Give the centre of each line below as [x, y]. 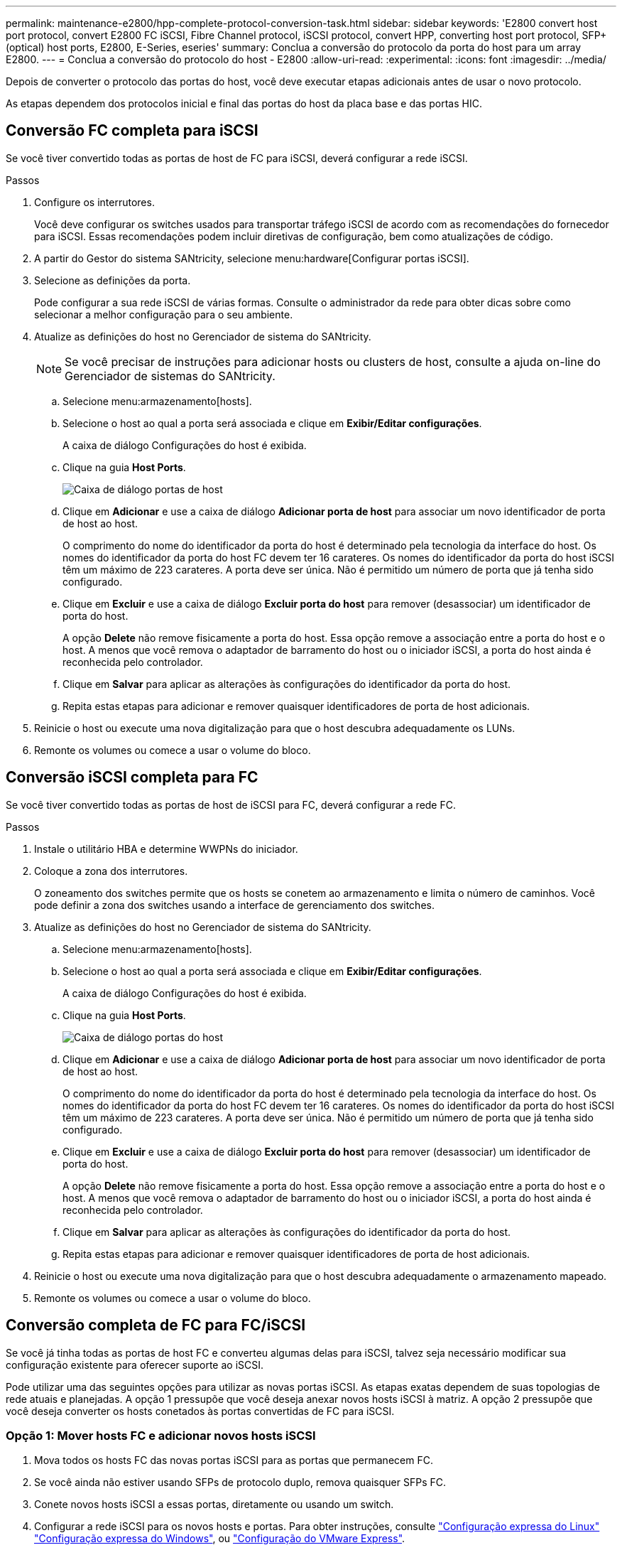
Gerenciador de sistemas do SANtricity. [170, 376]
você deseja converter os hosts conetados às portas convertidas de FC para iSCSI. [200, 1411]
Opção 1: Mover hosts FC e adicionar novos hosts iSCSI [161, 1435]
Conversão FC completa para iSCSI [132, 131]
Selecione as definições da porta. [113, 280]
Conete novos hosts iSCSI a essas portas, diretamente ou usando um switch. [214, 1505]
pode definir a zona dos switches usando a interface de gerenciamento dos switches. [234, 905]
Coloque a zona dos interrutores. [111, 871]
